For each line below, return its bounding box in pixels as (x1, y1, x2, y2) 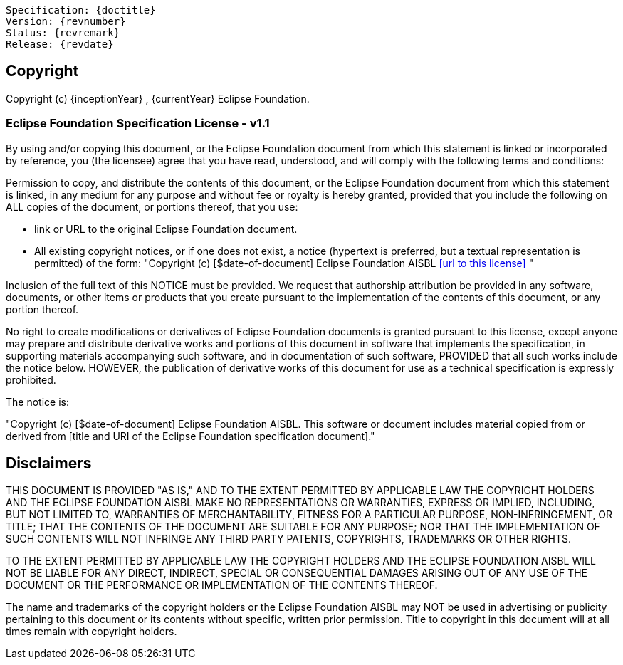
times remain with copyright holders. (6, 625, 177, 638)
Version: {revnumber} (6, 16, 126, 27)
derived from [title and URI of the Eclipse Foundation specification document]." (6, 429, 375, 442)
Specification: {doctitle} (6, 4, 156, 16)
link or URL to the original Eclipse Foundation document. (34, 222, 298, 235)
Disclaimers (6, 454, 92, 473)
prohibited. (6, 373, 56, 386)
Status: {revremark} (6, 27, 120, 38)
